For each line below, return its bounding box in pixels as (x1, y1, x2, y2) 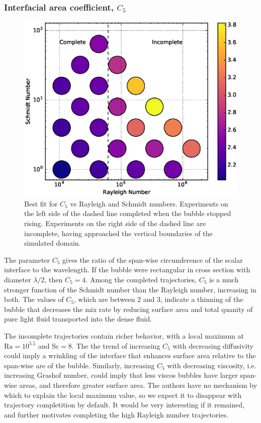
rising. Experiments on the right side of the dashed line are (24, 218, 206, 229)
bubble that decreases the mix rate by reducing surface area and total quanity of (4, 303, 253, 314)
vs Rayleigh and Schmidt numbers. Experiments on (70, 198, 228, 208)
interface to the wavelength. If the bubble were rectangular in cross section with (4, 264, 250, 275)
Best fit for (24, 198, 58, 208)
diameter (4, 274, 31, 285)
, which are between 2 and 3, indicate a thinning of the (74, 294, 243, 304)
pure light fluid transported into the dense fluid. (4, 313, 152, 324)
